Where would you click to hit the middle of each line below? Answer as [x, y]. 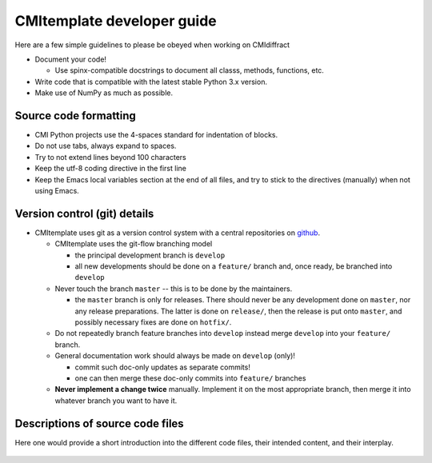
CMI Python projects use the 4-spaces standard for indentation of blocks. [156, 135]
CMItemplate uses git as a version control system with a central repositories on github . [177, 233]
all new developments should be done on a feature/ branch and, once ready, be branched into [234, 266]
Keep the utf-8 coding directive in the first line [111, 169]
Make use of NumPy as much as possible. [104, 93]
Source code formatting [75, 116]
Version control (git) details [84, 213]
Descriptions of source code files [99, 423]
